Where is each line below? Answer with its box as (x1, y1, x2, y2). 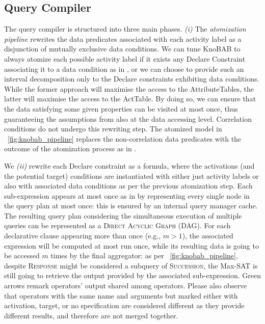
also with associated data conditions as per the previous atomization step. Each (4, 180, 253, 191)
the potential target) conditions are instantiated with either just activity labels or (4, 170, 259, 181)
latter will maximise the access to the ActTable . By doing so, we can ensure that (4, 93, 256, 104)
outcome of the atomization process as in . (4, 143, 137, 154)
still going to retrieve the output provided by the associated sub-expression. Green (4, 270, 261, 281)
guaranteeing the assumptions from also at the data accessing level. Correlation (4, 113, 252, 124)
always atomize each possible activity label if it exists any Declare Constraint (4, 53, 246, 64)
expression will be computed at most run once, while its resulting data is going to (4, 240, 259, 251)
